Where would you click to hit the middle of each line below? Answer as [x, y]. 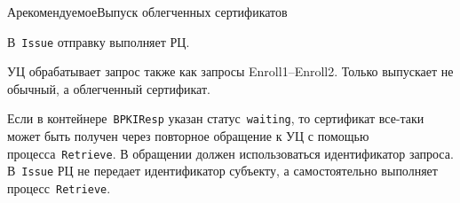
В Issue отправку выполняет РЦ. [99, 41]
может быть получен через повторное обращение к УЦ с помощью [188, 136]
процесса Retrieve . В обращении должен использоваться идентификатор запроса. [230, 153]
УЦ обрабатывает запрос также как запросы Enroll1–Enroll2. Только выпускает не [230, 71]
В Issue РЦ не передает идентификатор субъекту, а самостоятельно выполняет [222, 171]
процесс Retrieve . [59, 188]
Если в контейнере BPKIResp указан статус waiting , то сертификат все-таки [216, 118]
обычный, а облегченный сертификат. [109, 88]
